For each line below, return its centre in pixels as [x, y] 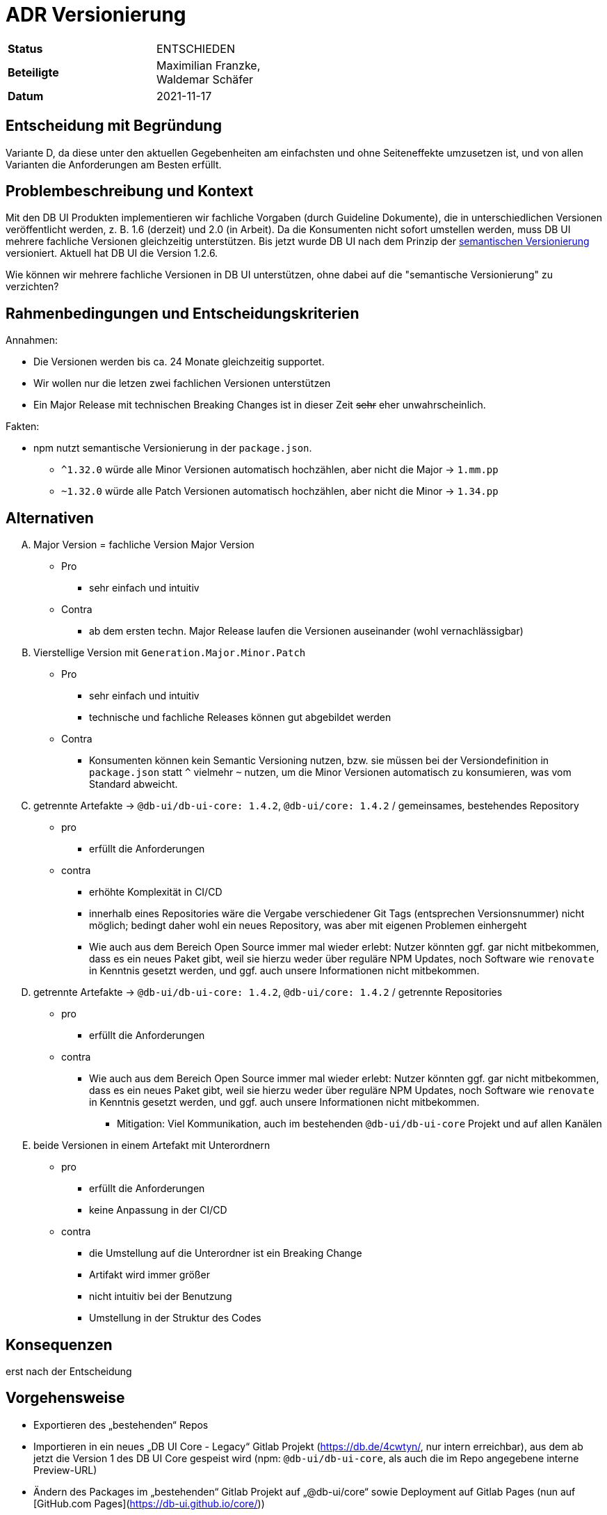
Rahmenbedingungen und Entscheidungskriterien [183, 313]
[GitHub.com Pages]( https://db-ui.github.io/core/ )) [149, 1503]
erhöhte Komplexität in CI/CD [156, 892]
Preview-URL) [65, 1470]
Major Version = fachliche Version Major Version [144, 545]
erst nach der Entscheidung [69, 1371]
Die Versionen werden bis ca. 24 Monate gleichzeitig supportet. [179, 362]
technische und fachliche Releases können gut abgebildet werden [240, 717]
